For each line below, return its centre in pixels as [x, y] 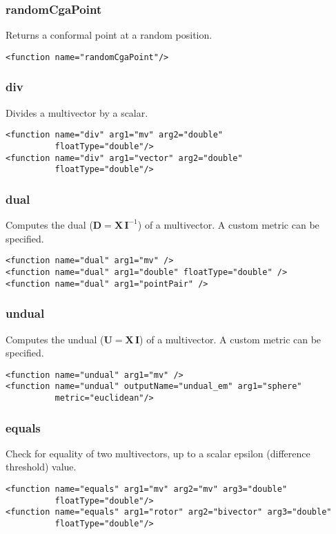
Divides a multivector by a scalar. [77, 112]
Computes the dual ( [49, 225]
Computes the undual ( [55, 339]
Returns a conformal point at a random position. [109, 35]
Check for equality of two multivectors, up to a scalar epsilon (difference [158, 453]
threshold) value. [41, 467]
